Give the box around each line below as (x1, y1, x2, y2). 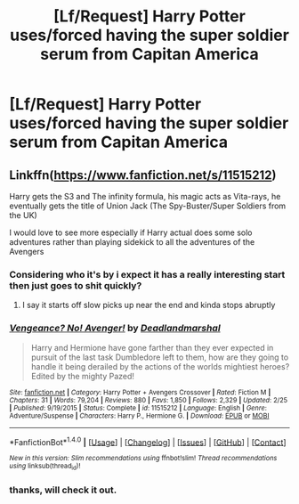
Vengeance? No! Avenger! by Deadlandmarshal (9, 322, 221, 335)
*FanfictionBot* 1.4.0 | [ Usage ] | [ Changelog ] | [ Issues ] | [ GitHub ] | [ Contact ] (9, 435, 287, 447)
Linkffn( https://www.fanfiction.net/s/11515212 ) (9, 167, 277, 183)
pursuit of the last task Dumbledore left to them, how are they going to (30, 352, 289, 362)
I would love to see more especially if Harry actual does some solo (9, 227, 253, 238)
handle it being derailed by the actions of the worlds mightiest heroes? (30, 361, 290, 371)
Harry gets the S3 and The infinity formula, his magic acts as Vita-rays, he (9, 191, 281, 201)
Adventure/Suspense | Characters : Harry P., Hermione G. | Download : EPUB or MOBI (9, 411, 270, 420)
